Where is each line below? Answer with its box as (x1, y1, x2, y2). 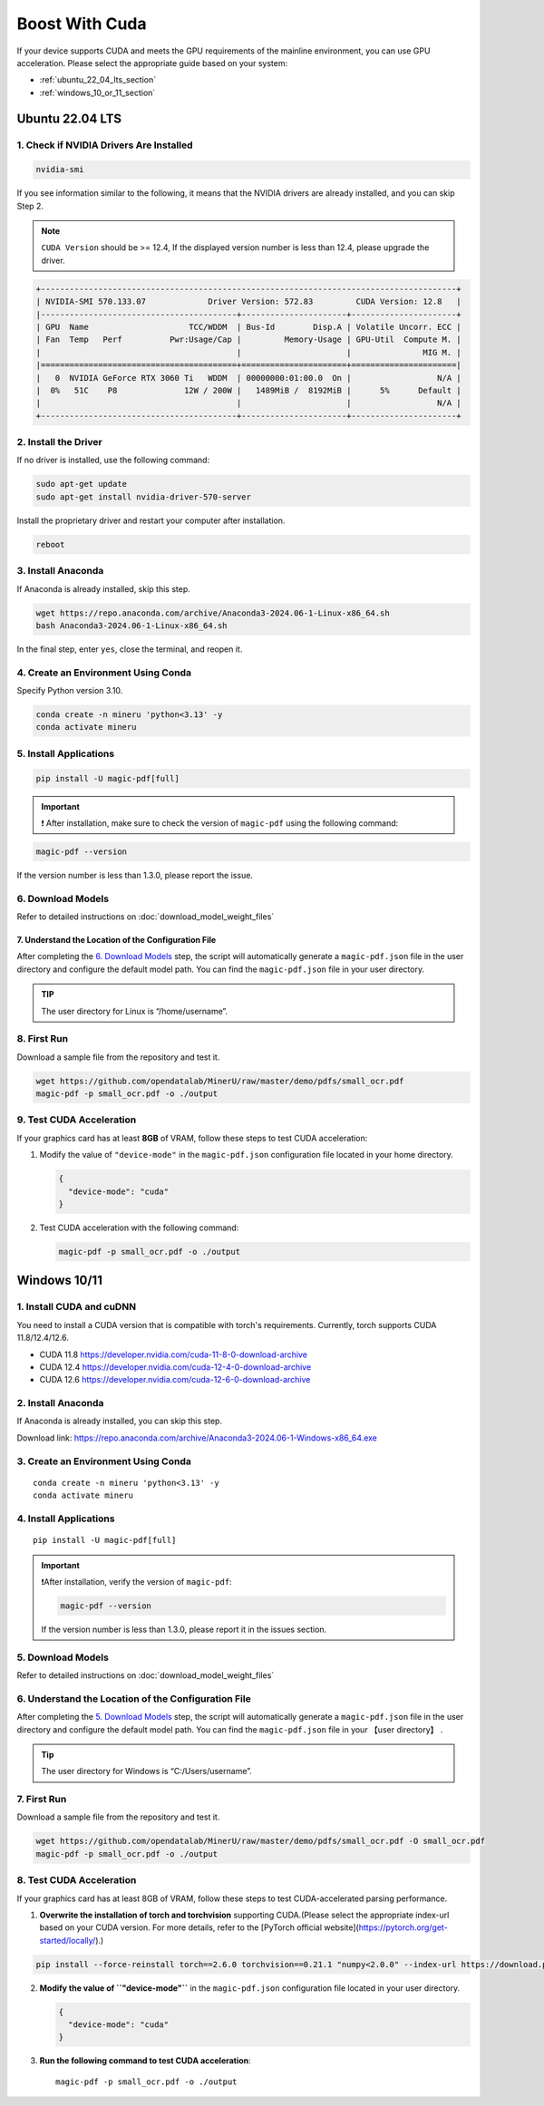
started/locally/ (39, 1935, 96, 1946)
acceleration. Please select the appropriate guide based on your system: (16, 57, 288, 68)
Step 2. (16, 200, 44, 211)
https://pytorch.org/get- (358, 1922, 448, 1933)
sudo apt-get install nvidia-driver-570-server (35, 491, 251, 502)
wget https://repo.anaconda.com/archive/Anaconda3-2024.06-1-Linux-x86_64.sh (35, 607, 390, 618)
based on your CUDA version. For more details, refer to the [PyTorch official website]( (39, 1922, 360, 1933)
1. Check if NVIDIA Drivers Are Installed (16, 139, 193, 151)
